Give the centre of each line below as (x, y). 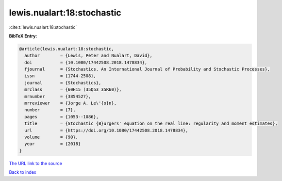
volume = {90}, (51, 137)
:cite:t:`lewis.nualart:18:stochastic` (43, 27)
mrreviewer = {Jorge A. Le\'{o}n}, (70, 103)
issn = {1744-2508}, (60, 76)
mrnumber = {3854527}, (58, 96)
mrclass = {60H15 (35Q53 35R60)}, (73, 90)
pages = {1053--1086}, (62, 117)
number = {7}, (50, 110)
